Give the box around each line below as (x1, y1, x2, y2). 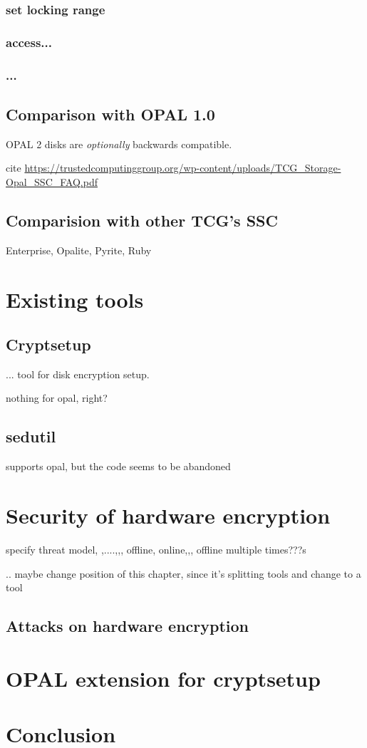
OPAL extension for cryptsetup (6, 663, 321, 692)
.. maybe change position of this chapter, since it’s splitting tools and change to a (6, 566, 361, 581)
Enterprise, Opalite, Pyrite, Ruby (6, 242, 152, 257)
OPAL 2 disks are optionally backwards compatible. (6, 136, 232, 151)
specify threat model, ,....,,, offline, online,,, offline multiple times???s (6, 542, 306, 556)
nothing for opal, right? (6, 390, 108, 405)
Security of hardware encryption (6, 501, 331, 530)
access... (6, 33, 52, 51)
